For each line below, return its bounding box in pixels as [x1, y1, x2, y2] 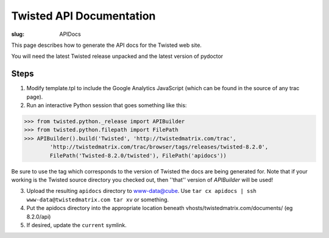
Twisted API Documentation [11, 9, 156, 23]
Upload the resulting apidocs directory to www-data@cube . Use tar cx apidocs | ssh [26, 187, 257, 195]
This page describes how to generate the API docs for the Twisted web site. [11, 41, 202, 49]
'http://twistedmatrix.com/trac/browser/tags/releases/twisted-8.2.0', [49, 144, 269, 150]
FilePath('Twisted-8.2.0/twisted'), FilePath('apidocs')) [49, 152, 227, 159]
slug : [11, 30, 24, 38]
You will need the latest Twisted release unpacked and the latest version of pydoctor [11, 52, 224, 60]
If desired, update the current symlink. [26, 221, 127, 228]
